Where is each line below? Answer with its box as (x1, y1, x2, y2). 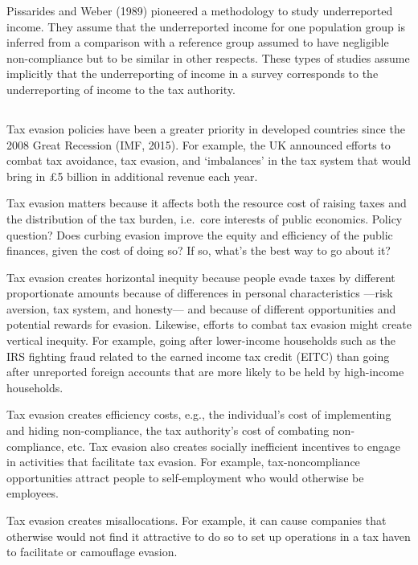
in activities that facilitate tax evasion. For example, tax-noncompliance (6, 453, 360, 470)
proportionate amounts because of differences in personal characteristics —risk (6, 285, 393, 301)
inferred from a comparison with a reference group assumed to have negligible (6, 34, 389, 51)
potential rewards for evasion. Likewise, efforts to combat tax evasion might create (6, 316, 412, 333)
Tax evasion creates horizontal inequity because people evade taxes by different (6, 268, 395, 285)
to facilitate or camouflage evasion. (6, 543, 178, 560)
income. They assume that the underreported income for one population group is (6, 18, 405, 35)
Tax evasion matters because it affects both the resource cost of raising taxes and (6, 194, 407, 211)
